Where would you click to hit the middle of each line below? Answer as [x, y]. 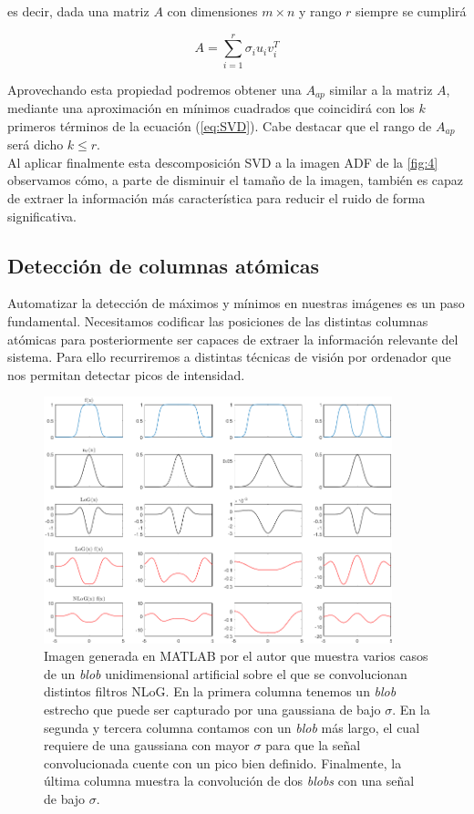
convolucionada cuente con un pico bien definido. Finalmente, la [223, 762]
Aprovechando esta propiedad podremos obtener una [155, 89]
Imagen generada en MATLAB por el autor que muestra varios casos [236, 656]
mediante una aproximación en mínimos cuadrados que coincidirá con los [211, 108]
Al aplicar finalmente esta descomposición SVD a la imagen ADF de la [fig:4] [223, 162]
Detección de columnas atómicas [164, 265]
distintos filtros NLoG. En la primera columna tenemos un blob [220, 691]
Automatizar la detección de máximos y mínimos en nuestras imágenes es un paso [236, 303]
